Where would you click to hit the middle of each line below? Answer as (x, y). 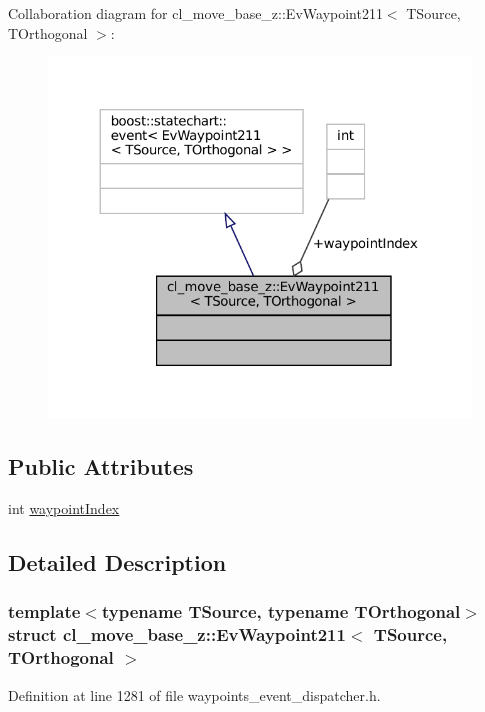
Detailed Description (117, 562)
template (44, 611)
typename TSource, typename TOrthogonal (281, 611)
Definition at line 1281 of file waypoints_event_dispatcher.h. (194, 694)
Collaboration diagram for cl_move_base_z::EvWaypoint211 (195, 13)
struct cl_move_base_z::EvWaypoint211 (177, 634)
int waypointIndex (64, 508)
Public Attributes (101, 466)
